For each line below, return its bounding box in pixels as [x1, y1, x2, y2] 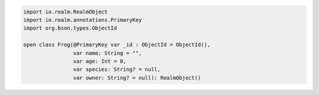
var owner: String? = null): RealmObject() [73, 74, 201, 81]
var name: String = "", [73, 50, 142, 56]
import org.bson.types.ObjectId [23, 25, 118, 32]
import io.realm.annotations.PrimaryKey [23, 17, 142, 23]
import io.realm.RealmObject [23, 8, 108, 15]
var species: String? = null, [73, 66, 161, 73]
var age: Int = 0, [73, 58, 126, 64]
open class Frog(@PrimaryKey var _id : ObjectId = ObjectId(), [23, 41, 211, 48]
